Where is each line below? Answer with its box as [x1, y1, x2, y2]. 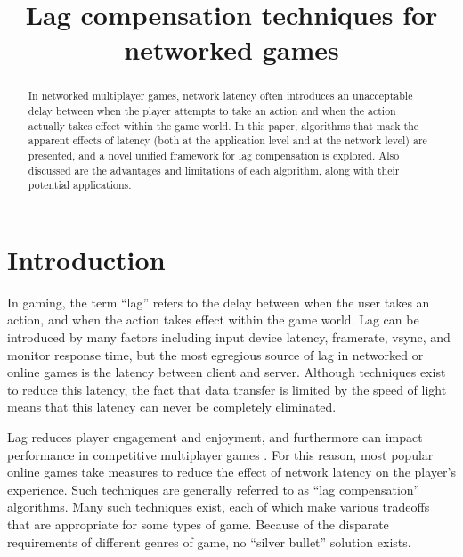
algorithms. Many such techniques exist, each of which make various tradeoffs [7, 497, 430, 516]
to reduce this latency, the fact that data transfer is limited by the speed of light [7, 380, 447, 398]
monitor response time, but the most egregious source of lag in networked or [7, 345, 424, 364]
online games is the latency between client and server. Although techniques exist [7, 363, 446, 381]
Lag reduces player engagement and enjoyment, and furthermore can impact [7, 428, 423, 446]
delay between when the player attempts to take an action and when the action [28, 103, 396, 119]
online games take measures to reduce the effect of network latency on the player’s [7, 463, 456, 481]
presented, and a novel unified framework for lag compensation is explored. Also [28, 147, 400, 162]
